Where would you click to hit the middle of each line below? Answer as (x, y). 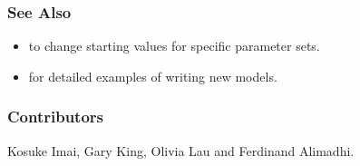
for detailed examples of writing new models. (153, 76)
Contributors (56, 117)
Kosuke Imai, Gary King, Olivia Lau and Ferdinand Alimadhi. (181, 150)
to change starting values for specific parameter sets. (174, 46)
